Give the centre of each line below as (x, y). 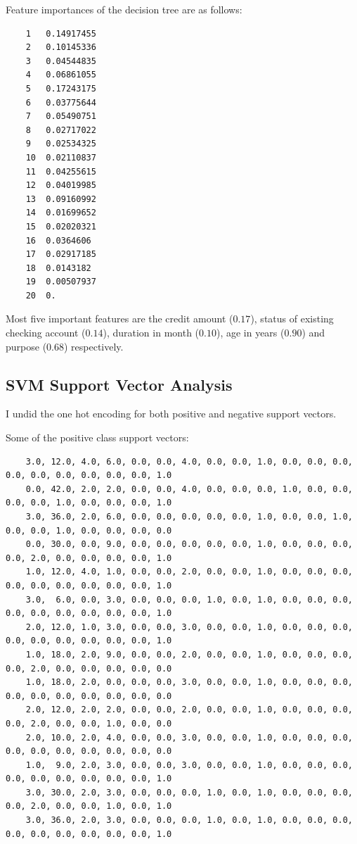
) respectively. (93, 346)
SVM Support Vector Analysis (119, 384)
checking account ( (46, 333)
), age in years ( (250, 333)
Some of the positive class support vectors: (97, 437)
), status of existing (292, 319)
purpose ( (26, 346)
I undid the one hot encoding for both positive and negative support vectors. (171, 414)
